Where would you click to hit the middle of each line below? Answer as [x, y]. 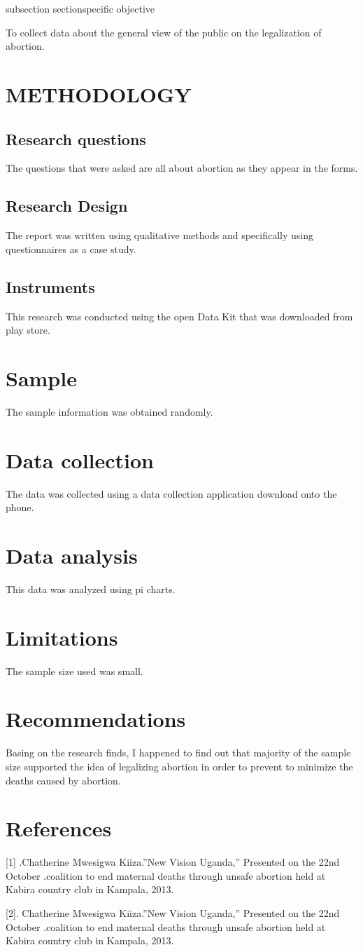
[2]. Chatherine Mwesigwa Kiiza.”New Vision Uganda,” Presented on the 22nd [173, 913]
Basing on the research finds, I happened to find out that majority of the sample [178, 753]
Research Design [67, 206]
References [59, 828]
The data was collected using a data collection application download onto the [171, 493]
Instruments [50, 286]
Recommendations [96, 719]
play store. [28, 330]
